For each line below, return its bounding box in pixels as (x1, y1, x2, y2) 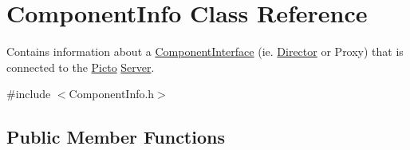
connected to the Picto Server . (6, 58, 155, 75)
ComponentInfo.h (69, 85, 155, 102)
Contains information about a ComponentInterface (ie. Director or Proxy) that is (6, 43, 404, 60)
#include (6, 85, 51, 102)
